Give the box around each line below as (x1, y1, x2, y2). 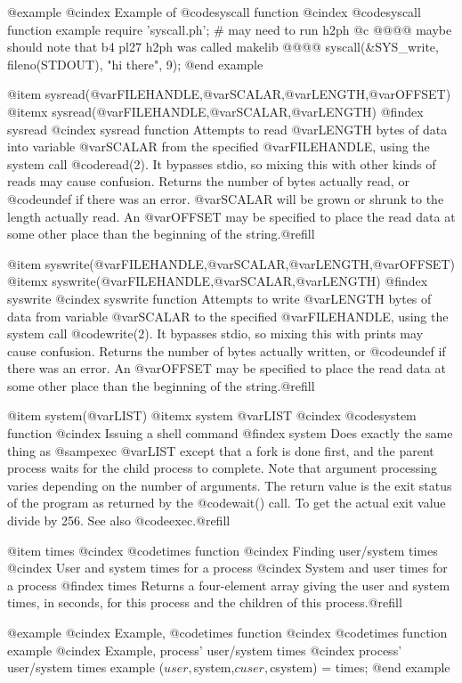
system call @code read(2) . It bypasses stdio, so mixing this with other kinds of (7, 154, 436, 173)
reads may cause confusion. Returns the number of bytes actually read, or (7, 172, 409, 191)
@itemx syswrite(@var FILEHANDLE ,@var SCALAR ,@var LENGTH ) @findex (7, 272, 428, 290)
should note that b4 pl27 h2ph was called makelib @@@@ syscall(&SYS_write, (7, 37, 439, 56)
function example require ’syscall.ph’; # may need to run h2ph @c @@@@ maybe (7, 20, 452, 38)
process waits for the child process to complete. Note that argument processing (7, 459, 437, 477)
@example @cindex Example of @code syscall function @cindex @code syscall (7, 3, 421, 20)
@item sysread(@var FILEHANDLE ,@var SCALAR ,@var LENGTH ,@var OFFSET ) (7, 85, 451, 103)
